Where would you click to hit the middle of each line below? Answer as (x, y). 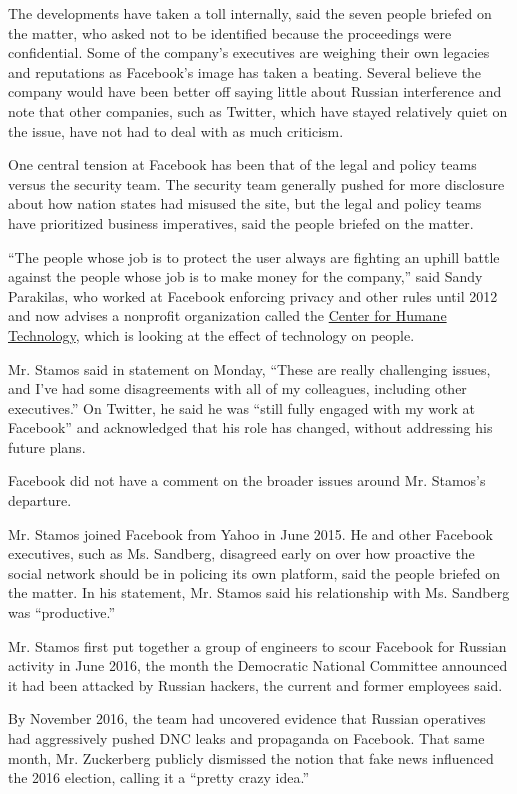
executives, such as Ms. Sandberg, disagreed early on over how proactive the (241, 553)
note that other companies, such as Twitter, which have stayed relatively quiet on (258, 110)
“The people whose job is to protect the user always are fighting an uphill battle (254, 256)
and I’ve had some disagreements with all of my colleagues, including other (237, 388)
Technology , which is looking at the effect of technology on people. (211, 334)
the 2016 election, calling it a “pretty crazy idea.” (159, 777)
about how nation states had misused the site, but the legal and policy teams (245, 203)
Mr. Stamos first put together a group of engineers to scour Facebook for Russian (257, 645)
